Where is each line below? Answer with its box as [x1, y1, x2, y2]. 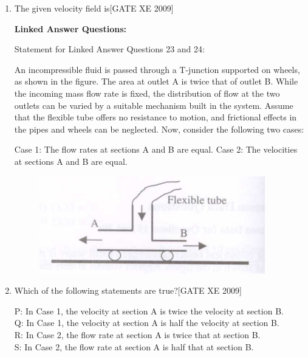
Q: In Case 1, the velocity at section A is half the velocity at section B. [14, 316, 279, 329]
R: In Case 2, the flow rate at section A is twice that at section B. [14, 328, 261, 341]
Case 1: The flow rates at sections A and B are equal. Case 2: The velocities [14, 143, 298, 156]
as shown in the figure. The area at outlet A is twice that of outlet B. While [14, 75, 298, 88]
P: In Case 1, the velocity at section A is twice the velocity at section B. [14, 304, 284, 317]
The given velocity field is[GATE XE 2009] [14, 2, 174, 14]
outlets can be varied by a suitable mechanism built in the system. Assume [14, 99, 293, 111]
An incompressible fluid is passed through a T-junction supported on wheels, [14, 63, 300, 75]
